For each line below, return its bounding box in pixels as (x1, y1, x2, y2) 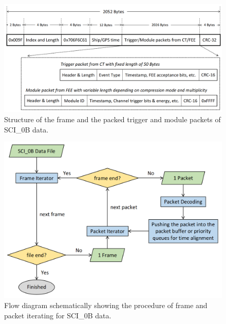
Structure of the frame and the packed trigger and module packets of (4, 113, 221, 124)
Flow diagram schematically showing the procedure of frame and (4, 300, 208, 311)
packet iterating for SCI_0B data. (4, 310, 111, 320)
